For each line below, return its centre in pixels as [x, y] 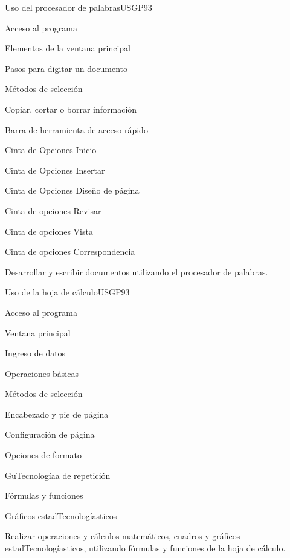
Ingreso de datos [35, 353]
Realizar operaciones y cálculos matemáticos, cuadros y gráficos [123, 536]
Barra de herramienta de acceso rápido [76, 129]
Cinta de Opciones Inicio [51, 150]
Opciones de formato [43, 455]
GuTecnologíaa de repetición [58, 475]
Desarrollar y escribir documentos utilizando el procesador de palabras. [137, 271]
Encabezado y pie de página [57, 414]
